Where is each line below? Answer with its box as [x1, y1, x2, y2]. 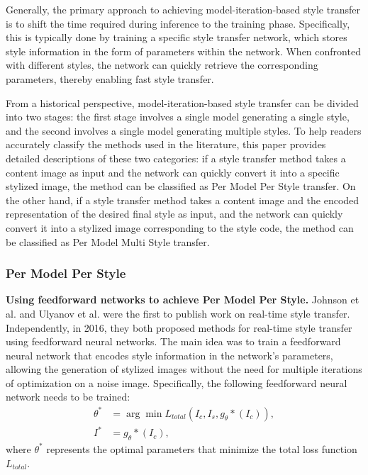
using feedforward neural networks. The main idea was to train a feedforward [6, 334, 341, 349]
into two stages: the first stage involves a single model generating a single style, [6, 109, 350, 124]
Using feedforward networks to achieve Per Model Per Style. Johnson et [6, 292, 359, 307]
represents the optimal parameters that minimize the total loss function [46, 441, 357, 456]
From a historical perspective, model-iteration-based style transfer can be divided [6, 95, 359, 110]
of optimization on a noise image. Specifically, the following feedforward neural [6, 375, 347, 390]
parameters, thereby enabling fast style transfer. [6, 71, 214, 86]
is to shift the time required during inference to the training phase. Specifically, [6, 16, 350, 30]
